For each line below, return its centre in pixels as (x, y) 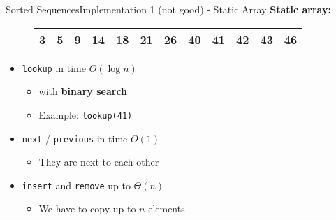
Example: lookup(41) (86, 114)
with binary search (83, 91)
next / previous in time (75, 138)
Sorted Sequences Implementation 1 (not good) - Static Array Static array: (168, 9)
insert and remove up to (76, 185)
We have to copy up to (87, 208)
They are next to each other (99, 162)
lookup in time (54, 67)
